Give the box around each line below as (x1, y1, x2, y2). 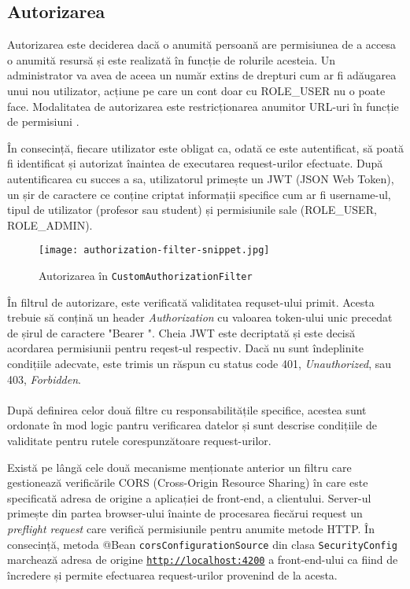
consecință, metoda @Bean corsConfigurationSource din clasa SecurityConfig (7, 536, 397, 552)
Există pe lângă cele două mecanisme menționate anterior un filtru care (7, 458, 352, 475)
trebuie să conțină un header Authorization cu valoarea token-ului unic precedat (7, 309, 393, 326)
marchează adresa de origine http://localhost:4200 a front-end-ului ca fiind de (7, 551, 398, 568)
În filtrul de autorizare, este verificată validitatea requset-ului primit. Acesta (7, 293, 375, 310)
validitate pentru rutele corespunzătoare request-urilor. (7, 432, 271, 448)
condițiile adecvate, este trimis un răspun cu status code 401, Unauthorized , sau (7, 355, 392, 372)
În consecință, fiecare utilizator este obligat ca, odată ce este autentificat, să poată (7, 139, 404, 156)
